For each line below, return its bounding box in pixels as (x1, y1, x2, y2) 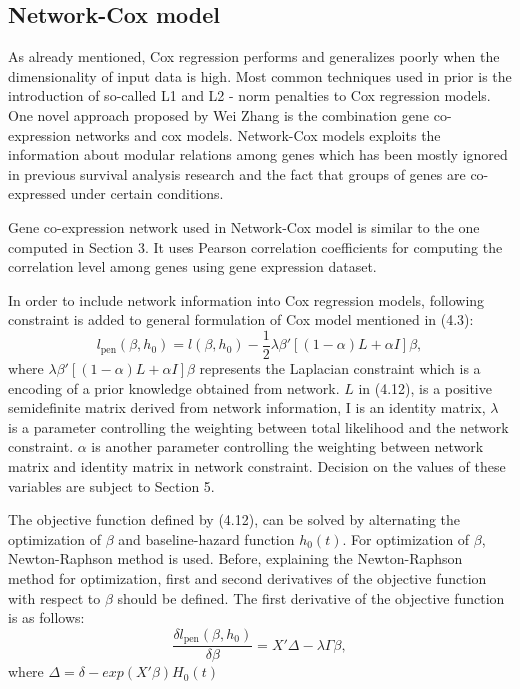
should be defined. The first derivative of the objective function (117, 587, 505, 608)
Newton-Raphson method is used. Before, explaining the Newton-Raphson (8, 548, 463, 569)
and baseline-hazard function (118, 528, 295, 549)
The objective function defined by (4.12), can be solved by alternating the (8, 509, 461, 530)
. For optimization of (342, 528, 470, 549)
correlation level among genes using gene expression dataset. (8, 256, 377, 277)
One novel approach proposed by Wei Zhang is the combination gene (8, 104, 430, 125)
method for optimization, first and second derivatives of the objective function (8, 567, 487, 588)
